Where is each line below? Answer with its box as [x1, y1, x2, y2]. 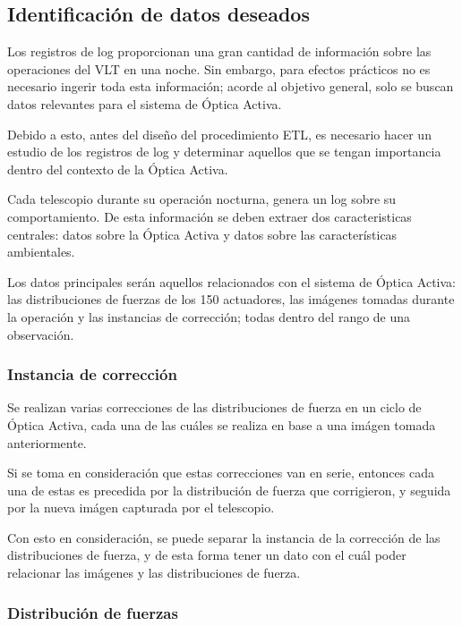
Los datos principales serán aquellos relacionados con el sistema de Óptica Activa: [7, 272, 456, 291]
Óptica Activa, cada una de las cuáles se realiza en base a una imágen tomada [7, 415, 436, 434]
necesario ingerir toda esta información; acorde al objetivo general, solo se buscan [7, 77, 454, 96]
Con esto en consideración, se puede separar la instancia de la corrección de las [7, 528, 441, 546]
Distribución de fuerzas [7, 601, 178, 623]
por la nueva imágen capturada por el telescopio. [7, 498, 275, 517]
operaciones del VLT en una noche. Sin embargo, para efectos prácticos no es [7, 59, 431, 78]
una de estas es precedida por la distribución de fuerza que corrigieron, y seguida [7, 480, 451, 499]
